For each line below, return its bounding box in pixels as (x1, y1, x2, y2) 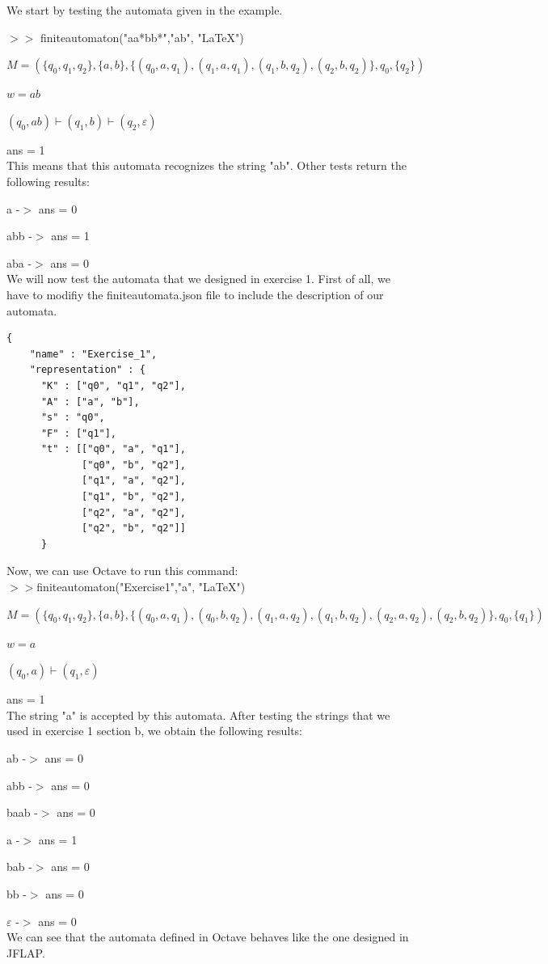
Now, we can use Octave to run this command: (6, 562, 238, 579)
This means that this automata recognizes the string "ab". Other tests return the (6, 157, 407, 174)
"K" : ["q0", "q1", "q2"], (40, 379, 186, 391)
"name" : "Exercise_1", (29, 348, 158, 360)
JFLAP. (6, 944, 45, 961)
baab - (6, 804, 38, 821)
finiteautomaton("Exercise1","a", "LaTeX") (36, 578, 246, 595)
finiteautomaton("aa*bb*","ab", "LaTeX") (40, 28, 244, 45)
